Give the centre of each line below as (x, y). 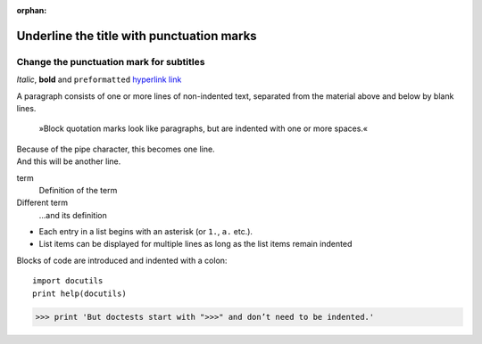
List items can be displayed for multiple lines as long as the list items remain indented (195, 244)
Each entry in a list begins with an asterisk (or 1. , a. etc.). (146, 232)
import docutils (68, 281)
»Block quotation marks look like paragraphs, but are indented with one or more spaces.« (204, 128)
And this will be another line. (69, 161)
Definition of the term (78, 190)
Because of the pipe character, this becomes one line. (116, 149)
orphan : (32, 10)
